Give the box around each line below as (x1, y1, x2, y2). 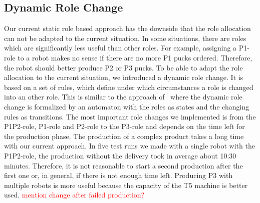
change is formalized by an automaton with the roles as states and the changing (4, 101, 249, 111)
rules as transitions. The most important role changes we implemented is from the (4, 111, 256, 121)
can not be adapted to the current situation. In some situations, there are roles (4, 32, 246, 43)
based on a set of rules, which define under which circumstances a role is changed (4, 81, 253, 92)
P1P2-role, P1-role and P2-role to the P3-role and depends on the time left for (4, 121, 245, 131)
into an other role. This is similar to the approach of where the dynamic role (4, 91, 242, 102)
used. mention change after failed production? (4, 189, 145, 200)
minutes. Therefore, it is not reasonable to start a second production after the (4, 160, 243, 170)
